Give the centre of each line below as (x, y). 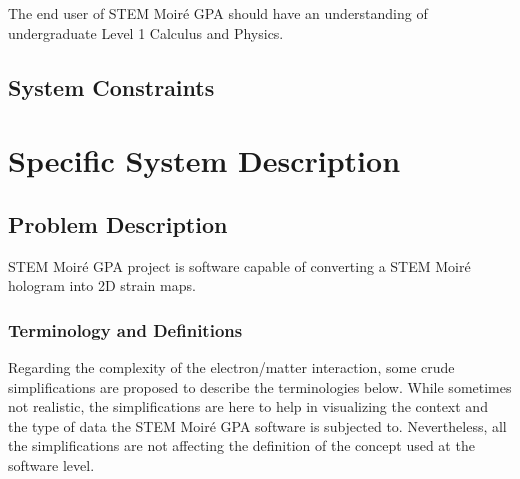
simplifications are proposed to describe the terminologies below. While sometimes (260, 386)
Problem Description (118, 223)
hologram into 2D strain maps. (102, 285)
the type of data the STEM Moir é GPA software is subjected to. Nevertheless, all (257, 425)
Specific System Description (204, 160)
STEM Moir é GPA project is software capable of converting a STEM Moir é (239, 265)
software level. (51, 464)
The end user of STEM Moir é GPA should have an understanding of (218, 13)
